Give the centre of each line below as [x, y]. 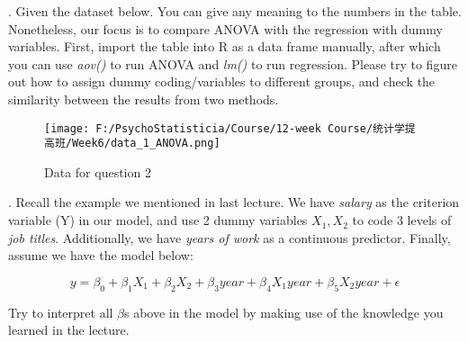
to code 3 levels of [402, 220]
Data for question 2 [98, 171]
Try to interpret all [61, 312]
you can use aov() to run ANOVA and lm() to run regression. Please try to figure [233, 63]
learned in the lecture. [69, 330]
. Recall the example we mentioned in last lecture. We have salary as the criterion [234, 202]
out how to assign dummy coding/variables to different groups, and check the [222, 81]
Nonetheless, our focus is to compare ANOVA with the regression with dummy [225, 28]
